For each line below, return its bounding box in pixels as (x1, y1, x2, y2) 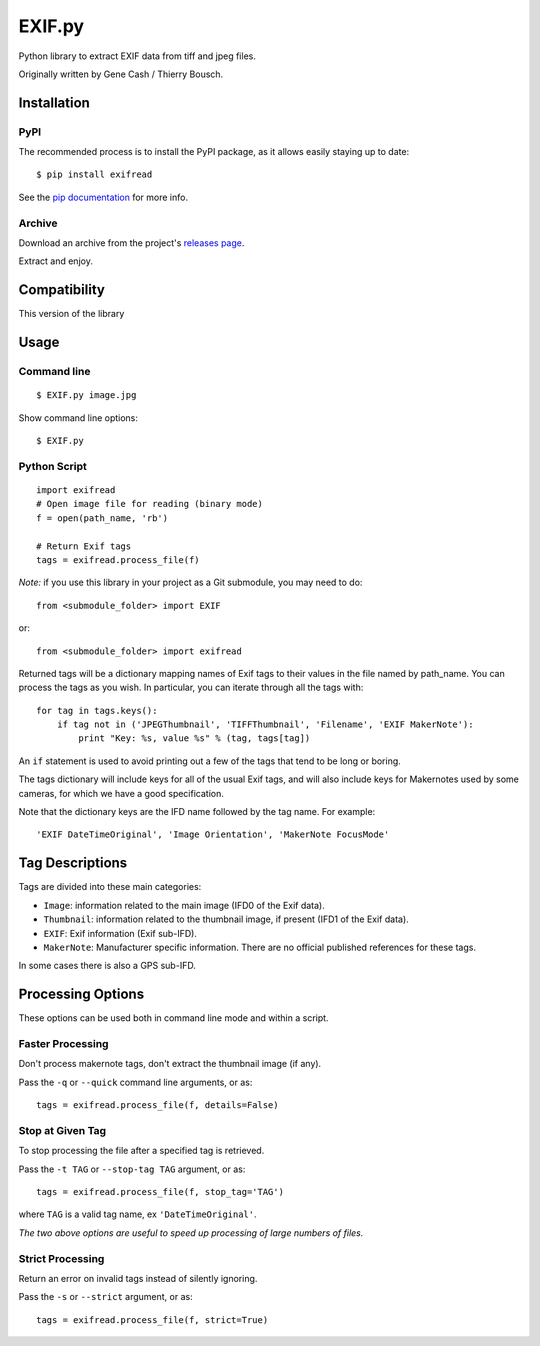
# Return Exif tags (36, 540, 132, 552)
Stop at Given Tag (18, 1123, 107, 1137)
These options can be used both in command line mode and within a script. (18, 1012, 329, 1024)
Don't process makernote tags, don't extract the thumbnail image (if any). (18, 1058, 322, 1070)
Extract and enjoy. (18, 255, 94, 267)
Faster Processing (18, 1036, 109, 1050)
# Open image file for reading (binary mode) (36, 498, 264, 510)
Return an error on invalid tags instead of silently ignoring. (18, 1272, 258, 1284)
